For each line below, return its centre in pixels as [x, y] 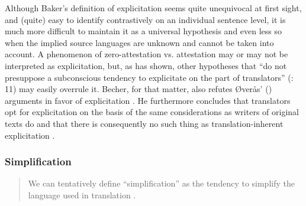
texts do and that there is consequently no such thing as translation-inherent [144, 123]
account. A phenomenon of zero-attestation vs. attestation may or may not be [146, 54]
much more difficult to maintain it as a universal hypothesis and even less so [144, 31]
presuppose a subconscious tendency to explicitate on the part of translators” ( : [149, 77]
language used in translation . [82, 194]
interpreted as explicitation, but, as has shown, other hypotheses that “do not [146, 65]
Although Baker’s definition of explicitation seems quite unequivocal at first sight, [153, 8]
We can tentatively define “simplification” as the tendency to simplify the [161, 183]
